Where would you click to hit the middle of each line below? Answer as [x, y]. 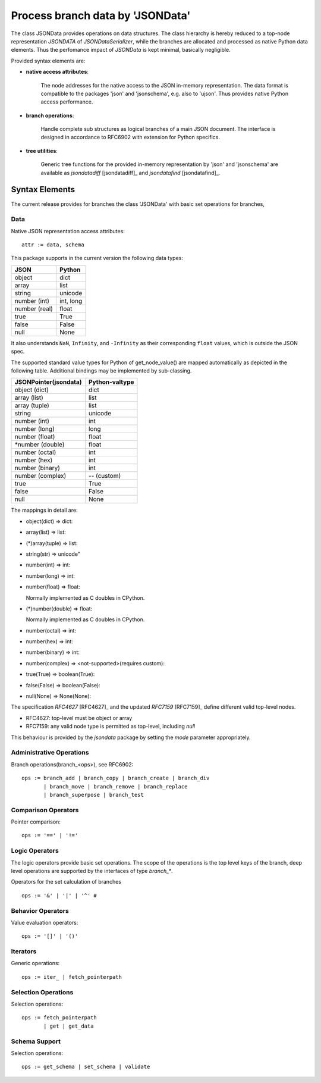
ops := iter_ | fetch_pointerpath [72, 977]
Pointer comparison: [36, 822]
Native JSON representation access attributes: [68, 231]
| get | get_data [69, 1026]
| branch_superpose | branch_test [94, 795]
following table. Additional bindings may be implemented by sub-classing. [101, 371]
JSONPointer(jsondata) [48, 382]
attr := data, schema [53, 245]
